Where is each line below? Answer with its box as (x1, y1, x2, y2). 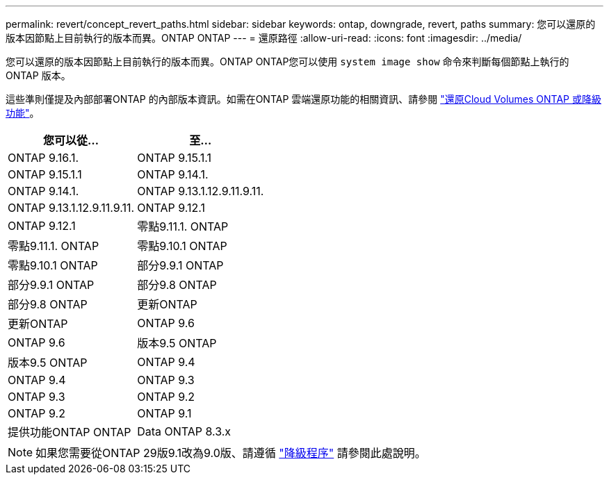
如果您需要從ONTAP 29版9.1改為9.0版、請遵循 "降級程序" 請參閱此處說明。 (35, 446, 426, 460)
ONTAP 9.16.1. (8, 151, 79, 165)
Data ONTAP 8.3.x (137, 424, 232, 438)
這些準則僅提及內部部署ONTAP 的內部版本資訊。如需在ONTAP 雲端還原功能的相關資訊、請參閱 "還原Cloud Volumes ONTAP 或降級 (6, 93, 601, 105)
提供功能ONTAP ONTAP (8, 425, 131, 439)
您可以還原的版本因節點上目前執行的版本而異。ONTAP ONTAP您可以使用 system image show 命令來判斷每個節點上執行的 (6, 56, 569, 67)
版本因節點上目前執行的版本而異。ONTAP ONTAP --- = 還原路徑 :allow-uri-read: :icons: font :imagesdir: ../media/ (6, 32, 522, 44)
